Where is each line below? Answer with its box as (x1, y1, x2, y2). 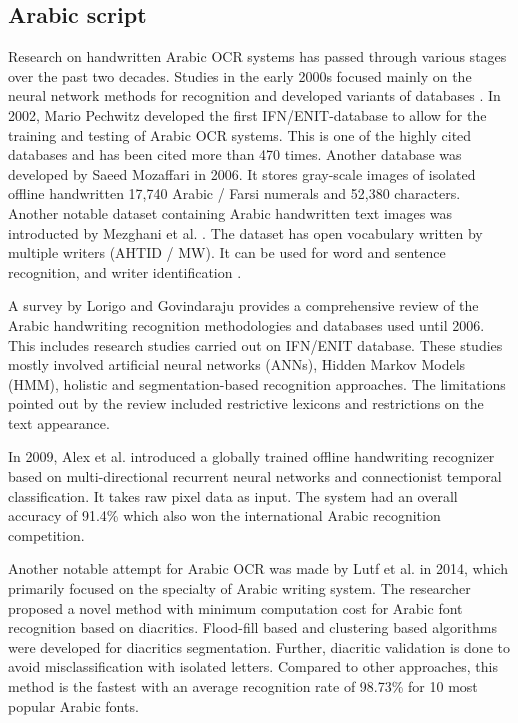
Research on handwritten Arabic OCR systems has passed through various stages (8, 46, 507, 67)
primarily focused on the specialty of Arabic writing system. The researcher (8, 578, 471, 599)
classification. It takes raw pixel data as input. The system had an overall (8, 485, 458, 506)
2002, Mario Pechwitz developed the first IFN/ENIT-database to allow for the (8, 104, 487, 125)
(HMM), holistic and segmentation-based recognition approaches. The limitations (8, 373, 506, 394)
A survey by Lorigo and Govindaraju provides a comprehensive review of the (8, 295, 479, 316)
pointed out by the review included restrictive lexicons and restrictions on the (8, 393, 484, 414)
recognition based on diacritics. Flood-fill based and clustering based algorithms (8, 617, 497, 638)
